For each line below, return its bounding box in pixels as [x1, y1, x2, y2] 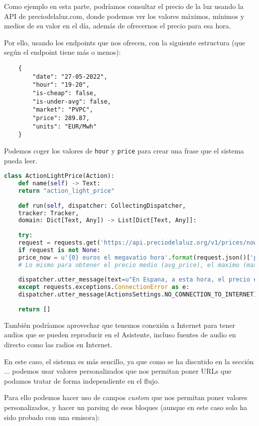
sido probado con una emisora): [4, 412, 100, 422]
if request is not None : [18, 246, 101, 254]
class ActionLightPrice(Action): [4, 172, 115, 180]
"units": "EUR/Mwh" [32, 123, 97, 130]
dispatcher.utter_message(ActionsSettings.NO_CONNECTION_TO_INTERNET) [18, 291, 258, 298]
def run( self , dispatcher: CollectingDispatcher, [18, 202, 186, 209]
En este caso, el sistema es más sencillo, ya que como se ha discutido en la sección [4, 356, 254, 366]
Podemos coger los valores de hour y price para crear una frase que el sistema [4, 145, 244, 155]
